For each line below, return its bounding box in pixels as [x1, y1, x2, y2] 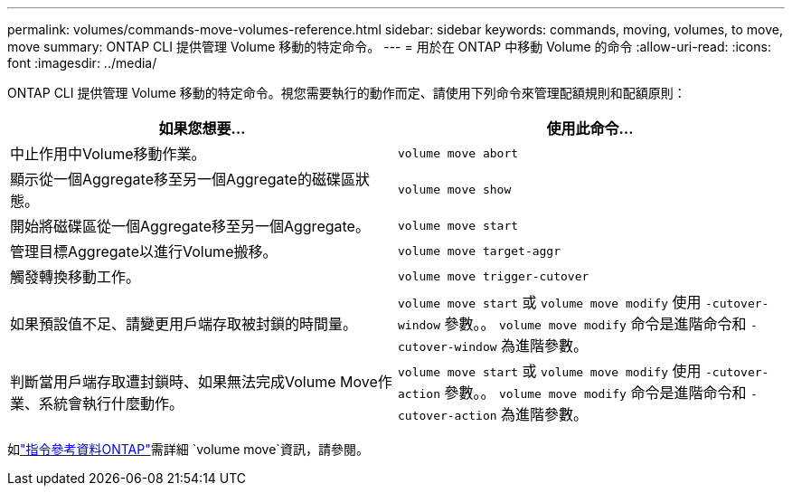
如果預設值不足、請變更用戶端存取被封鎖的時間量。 [10, 315, 358, 333]
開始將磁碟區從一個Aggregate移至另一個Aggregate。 [10, 217, 370, 235]
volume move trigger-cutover [398, 269, 589, 283]
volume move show [398, 182, 512, 196]
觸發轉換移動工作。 [10, 268, 141, 286]
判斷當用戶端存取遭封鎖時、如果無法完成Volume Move [10, 373, 378, 391]
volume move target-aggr [398, 243, 561, 258]
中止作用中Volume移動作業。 [10, 145, 206, 163]
